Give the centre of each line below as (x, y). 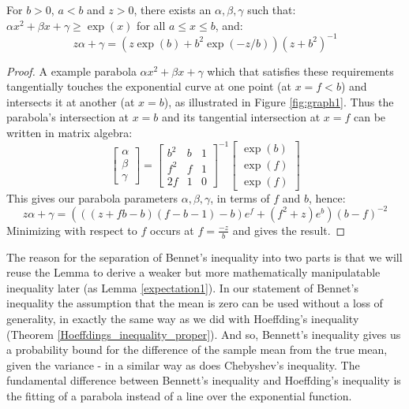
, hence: (327, 197)
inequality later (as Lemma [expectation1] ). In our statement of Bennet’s (182, 287)
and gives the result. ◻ (289, 230)
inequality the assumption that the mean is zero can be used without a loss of (195, 303)
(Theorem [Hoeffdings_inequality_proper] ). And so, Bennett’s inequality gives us (204, 334)
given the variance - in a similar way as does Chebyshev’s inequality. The (183, 364)
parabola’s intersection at (68, 117)
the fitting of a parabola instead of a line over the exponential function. (179, 396)
